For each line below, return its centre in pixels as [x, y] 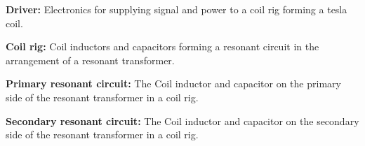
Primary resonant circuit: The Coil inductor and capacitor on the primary [173, 83]
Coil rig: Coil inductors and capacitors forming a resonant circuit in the [162, 46]
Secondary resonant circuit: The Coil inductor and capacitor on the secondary [182, 121]
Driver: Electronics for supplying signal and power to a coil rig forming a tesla [177, 9]
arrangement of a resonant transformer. [90, 60]
